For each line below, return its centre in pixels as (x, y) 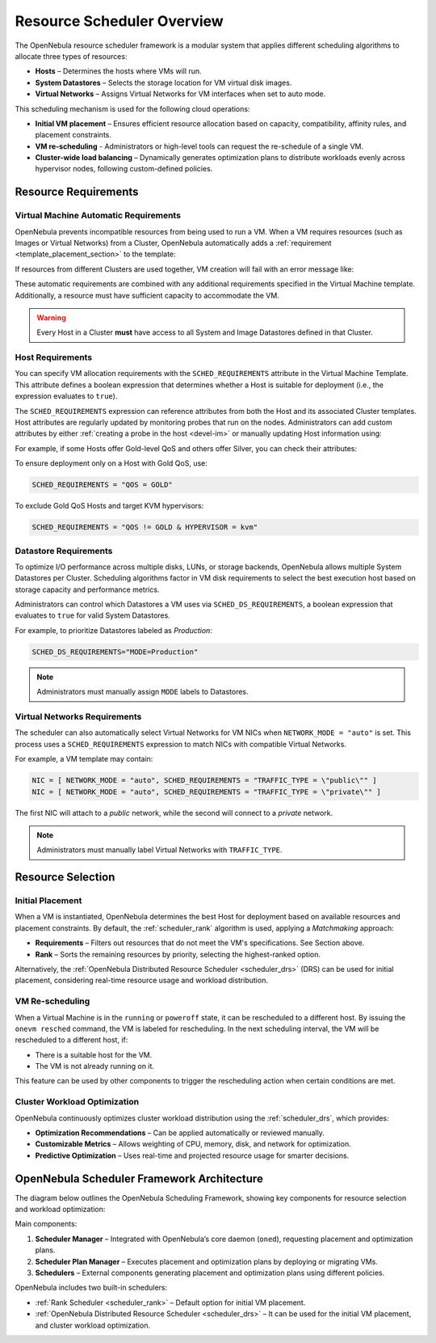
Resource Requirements (77, 192)
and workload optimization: (60, 1210)
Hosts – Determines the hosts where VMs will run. (118, 71)
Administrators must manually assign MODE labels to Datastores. (143, 692)
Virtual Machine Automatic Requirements (98, 216)
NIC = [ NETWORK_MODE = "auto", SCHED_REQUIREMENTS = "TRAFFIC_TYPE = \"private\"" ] (206, 792)
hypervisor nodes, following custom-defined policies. (124, 169)
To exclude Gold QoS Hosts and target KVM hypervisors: (109, 506)
